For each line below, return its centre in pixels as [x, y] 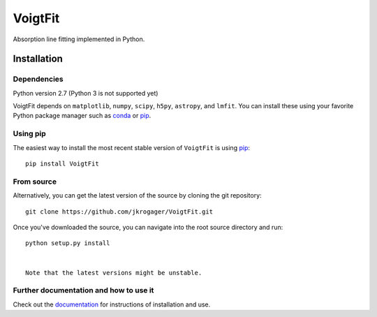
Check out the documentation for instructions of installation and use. [112, 304]
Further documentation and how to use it [83, 290]
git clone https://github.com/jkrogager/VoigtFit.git [119, 212]
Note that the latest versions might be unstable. [114, 273]
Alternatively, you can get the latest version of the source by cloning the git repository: [137, 196]
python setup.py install [68, 243]
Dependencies [38, 79]
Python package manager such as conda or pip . [82, 116]
